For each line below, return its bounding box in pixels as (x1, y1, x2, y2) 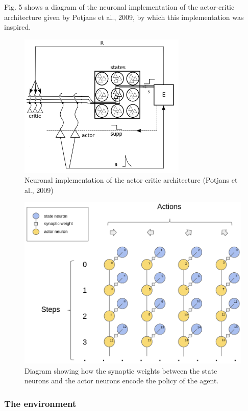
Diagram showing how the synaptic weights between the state (24, 365, 217, 376)
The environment (4, 397, 77, 409)
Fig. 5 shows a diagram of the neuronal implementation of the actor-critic (4, 2, 235, 12)
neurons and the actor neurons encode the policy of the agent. (24, 375, 219, 386)
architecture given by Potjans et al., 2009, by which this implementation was (4, 11, 244, 22)
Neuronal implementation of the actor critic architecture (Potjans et (24, 175, 238, 185)
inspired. (4, 21, 31, 32)
